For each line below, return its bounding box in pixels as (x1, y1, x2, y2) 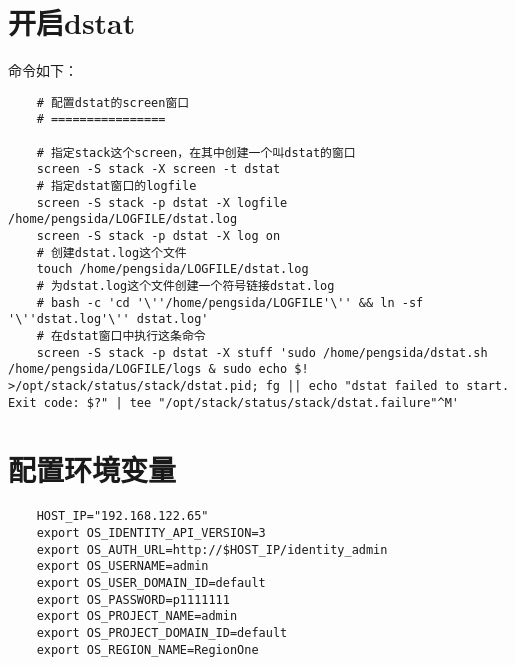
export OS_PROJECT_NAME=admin (36, 609, 238, 624)
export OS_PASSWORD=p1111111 (36, 592, 230, 607)
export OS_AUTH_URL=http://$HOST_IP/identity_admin (36, 542, 388, 557)
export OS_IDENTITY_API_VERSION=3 (36, 525, 266, 540)
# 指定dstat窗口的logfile (36, 179, 197, 193)
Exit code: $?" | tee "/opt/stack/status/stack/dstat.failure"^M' (8, 395, 460, 410)
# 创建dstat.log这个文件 (36, 245, 187, 260)
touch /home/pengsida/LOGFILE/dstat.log (36, 262, 309, 277)
